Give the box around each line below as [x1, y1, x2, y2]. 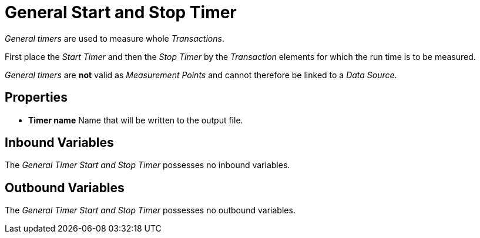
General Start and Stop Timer [5, 2, 237, 22]
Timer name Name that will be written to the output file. [28, 115, 243, 125]
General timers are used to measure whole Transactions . [5, 33, 224, 43]
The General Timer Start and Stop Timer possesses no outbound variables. [5, 205, 296, 216]
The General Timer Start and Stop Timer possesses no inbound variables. [5, 160, 290, 170]
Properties [5, 90, 68, 105]
